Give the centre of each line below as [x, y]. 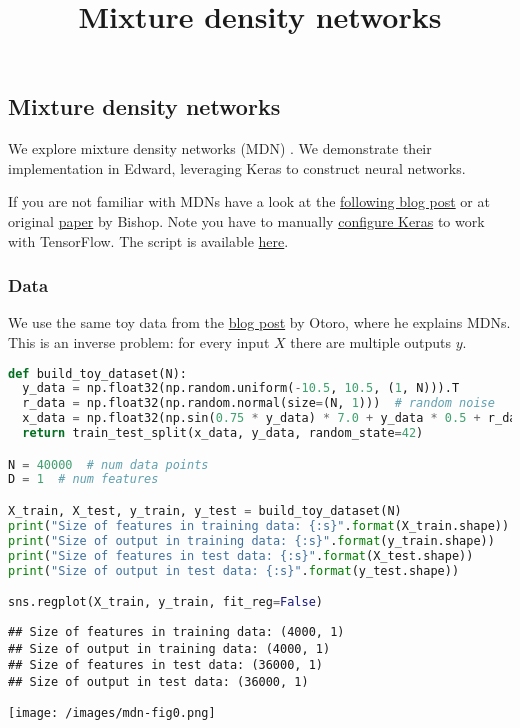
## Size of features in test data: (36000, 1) [165, 665]
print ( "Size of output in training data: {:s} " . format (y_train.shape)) [251, 540]
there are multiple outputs [371, 341]
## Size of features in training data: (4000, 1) [176, 631]
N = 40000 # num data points [108, 464]
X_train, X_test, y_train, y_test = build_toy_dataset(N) [205, 511]
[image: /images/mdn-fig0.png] [112, 712]
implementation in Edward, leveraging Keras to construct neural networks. [237, 167]
